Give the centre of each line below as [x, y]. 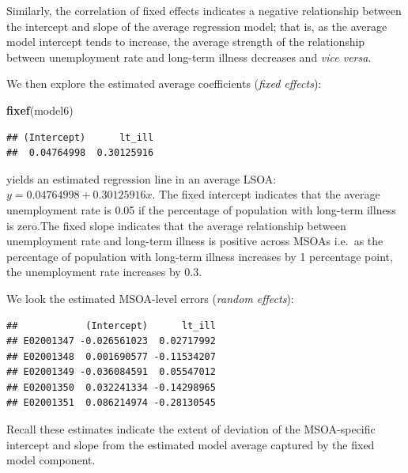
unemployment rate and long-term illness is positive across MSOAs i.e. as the [195, 241]
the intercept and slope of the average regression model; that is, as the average [197, 26]
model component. [51, 460]
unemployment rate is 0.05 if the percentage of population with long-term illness [201, 209]
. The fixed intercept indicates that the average [266, 194]
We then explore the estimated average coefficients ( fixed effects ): [164, 83]
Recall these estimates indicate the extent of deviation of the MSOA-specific [191, 429]
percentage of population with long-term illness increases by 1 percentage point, [200, 256]
